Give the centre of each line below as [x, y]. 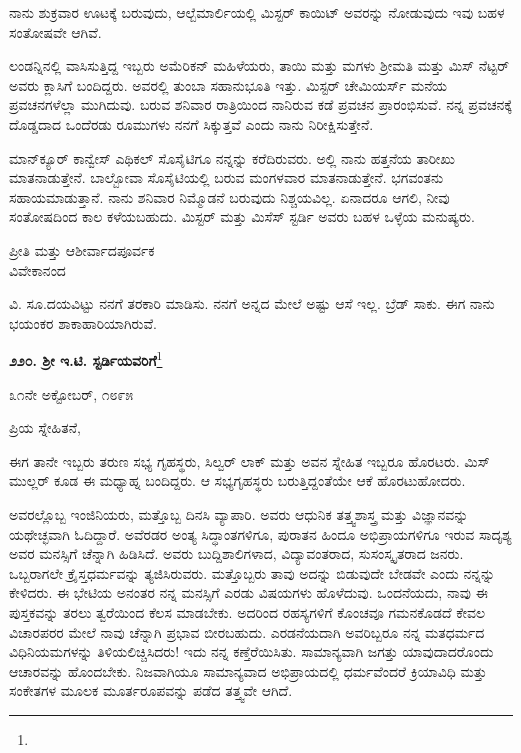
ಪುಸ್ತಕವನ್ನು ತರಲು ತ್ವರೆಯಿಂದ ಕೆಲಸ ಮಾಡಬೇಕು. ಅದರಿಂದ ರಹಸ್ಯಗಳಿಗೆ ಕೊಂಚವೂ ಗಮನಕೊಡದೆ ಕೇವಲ [247, 611]
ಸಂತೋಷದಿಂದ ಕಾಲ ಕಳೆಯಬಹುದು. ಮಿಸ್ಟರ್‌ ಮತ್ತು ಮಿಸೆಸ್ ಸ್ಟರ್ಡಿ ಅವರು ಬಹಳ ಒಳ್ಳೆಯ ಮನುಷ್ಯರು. [242, 216]
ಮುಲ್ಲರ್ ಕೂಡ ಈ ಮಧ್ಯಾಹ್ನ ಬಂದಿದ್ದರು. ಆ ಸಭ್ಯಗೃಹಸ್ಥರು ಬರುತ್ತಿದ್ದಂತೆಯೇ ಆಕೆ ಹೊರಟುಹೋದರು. [237, 480]
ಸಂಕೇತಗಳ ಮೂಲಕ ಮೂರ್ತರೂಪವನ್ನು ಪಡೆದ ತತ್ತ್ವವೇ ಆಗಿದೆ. [151, 690]
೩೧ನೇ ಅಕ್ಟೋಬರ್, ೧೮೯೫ [71, 393]
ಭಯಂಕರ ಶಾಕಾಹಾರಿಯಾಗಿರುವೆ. [83, 322]
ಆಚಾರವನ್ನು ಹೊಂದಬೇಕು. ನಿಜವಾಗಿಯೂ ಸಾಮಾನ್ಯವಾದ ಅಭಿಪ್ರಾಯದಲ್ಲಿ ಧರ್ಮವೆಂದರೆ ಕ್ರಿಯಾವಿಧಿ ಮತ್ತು [248, 670]
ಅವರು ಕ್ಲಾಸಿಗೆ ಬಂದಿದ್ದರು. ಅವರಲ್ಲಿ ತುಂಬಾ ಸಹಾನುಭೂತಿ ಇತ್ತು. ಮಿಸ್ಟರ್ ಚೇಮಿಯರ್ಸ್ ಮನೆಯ [228, 84]
